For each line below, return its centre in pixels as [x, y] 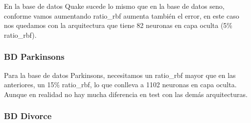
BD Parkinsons [34, 57]
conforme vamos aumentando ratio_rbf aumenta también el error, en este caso [122, 15]
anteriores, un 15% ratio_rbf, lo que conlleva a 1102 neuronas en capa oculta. [120, 85]
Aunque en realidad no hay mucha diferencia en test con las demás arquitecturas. [126, 94]
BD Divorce [28, 116]
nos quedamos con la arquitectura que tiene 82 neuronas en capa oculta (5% [118, 25]
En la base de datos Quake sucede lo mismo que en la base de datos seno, [114, 6]
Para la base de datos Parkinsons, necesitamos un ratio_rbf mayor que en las [120, 75]
